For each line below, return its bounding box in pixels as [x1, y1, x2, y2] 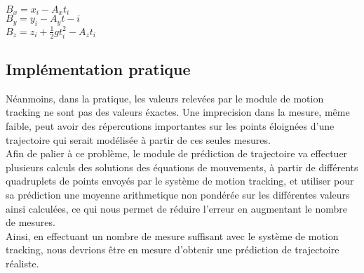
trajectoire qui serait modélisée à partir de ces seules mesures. [6, 132, 271, 147]
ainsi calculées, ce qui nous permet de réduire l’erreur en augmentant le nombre [6, 201, 347, 215]
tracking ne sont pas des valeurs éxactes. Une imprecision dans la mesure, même [6, 105, 350, 119]
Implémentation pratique [6, 58, 191, 79]
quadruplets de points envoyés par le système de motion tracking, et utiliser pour [6, 173, 354, 188]
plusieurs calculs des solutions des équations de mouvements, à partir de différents [6, 159, 358, 174]
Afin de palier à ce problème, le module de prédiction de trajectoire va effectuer [6, 146, 348, 161]
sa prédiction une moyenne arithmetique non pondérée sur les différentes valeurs [6, 187, 350, 201]
